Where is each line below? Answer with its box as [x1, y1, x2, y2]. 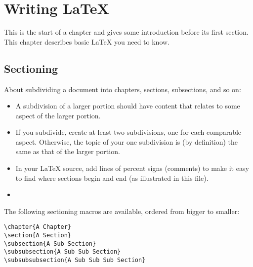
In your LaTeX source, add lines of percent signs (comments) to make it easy [15, 163, 249, 173]
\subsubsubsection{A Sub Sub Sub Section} [4, 257, 146, 264]
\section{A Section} [4, 232, 72, 239]
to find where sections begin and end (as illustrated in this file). [15, 172, 209, 183]
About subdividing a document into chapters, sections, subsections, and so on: [4, 84, 241, 94]
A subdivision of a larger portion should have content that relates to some [15, 101, 240, 111]
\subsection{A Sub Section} [4, 240, 96, 247]
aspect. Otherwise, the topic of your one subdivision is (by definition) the [15, 136, 238, 147]
